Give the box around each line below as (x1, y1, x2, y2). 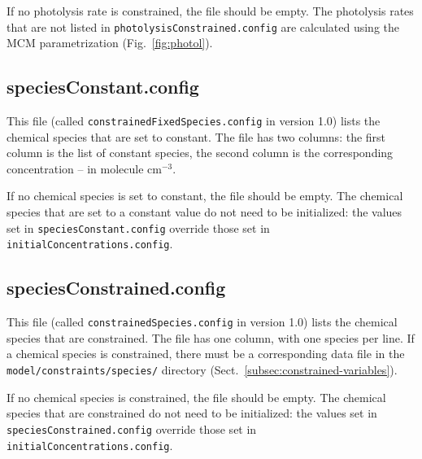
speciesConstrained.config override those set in (7, 420, 257, 437)
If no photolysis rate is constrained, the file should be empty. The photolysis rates (7, 2, 414, 19)
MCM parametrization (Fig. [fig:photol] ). (7, 34, 213, 51)
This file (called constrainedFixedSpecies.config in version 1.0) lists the (7, 112, 381, 129)
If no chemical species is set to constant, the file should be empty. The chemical (7, 187, 403, 204)
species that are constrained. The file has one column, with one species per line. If (7, 329, 415, 346)
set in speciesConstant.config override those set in (7, 219, 270, 236)
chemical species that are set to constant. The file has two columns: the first (7, 128, 386, 145)
